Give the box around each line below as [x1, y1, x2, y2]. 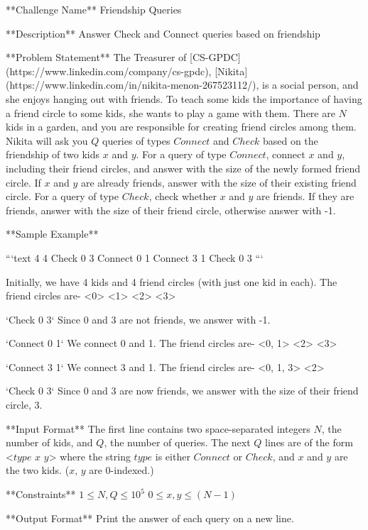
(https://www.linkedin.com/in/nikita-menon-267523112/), [6, 77, 259, 92]
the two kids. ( [6, 463, 70, 477]
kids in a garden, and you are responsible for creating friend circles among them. [6, 119, 357, 134]
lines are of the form [265, 435, 353, 450]
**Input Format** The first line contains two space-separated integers [6, 421, 310, 436]
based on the [262, 133, 318, 148]
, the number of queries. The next [104, 435, 251, 450]
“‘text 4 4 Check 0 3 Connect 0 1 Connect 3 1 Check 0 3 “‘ [6, 250, 264, 265]
